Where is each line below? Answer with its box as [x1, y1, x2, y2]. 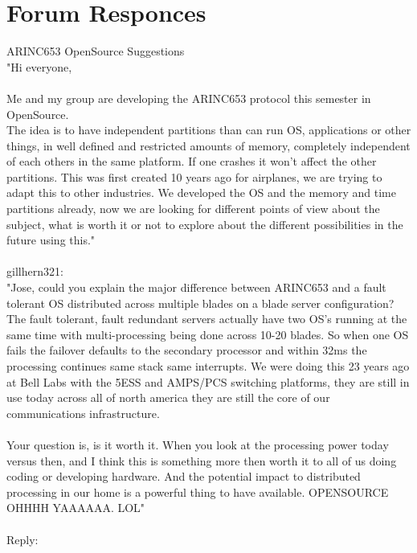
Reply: [6, 530, 39, 547]
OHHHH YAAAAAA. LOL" [6, 499, 145, 516]
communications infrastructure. [6, 404, 160, 421]
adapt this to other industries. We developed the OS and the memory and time [6, 184, 396, 201]
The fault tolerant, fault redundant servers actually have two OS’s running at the [6, 310, 407, 327]
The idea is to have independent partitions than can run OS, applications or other [6, 121, 411, 138]
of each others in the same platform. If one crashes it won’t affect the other [6, 153, 377, 170]
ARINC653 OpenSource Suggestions [6, 43, 185, 59]
